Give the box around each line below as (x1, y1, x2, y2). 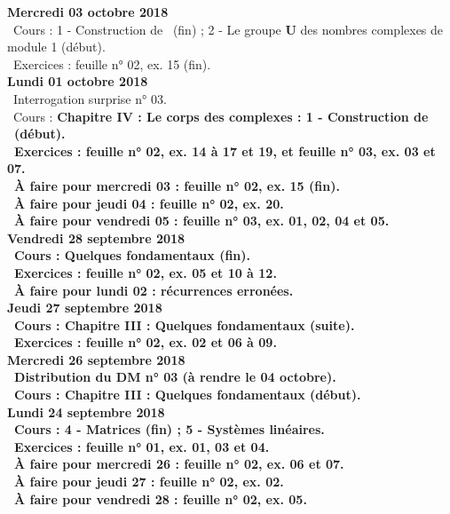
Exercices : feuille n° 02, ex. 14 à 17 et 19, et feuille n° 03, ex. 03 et (14, 141, 436, 160)
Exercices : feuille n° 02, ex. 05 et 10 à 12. (14, 263, 277, 281)
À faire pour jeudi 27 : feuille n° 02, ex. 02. (14, 472, 284, 491)
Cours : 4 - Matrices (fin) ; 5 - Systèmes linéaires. (14, 420, 325, 439)
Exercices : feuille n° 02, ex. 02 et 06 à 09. (14, 333, 277, 352)
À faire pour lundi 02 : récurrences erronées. (14, 281, 294, 299)
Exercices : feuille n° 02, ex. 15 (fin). (12, 54, 211, 73)
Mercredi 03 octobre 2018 (7, 3, 169, 20)
